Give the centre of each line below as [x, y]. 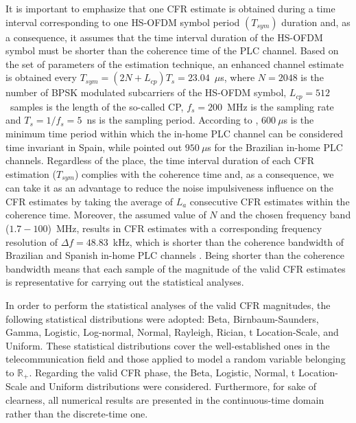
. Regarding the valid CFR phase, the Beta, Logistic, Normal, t [162, 372]
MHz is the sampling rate [281, 106]
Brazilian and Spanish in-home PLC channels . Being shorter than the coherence [175, 255]
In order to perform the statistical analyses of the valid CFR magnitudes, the [168, 305]
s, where [238, 77]
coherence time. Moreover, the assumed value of [106, 215]
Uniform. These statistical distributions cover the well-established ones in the [168, 345]
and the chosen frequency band [286, 215]
